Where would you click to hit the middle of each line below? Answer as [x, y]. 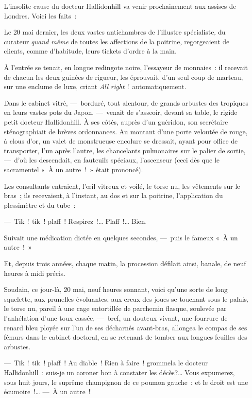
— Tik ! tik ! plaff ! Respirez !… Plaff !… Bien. [76, 221]
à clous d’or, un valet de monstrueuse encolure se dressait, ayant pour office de [121, 141]
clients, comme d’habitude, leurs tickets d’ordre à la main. [90, 51]
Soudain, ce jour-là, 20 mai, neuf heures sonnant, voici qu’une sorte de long [116, 289]
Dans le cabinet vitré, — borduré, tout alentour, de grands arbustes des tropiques [126, 102]
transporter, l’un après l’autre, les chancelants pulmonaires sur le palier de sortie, [125, 150]
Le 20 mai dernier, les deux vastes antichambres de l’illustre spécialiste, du [115, 32]
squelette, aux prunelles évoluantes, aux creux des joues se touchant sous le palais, [126, 298]
